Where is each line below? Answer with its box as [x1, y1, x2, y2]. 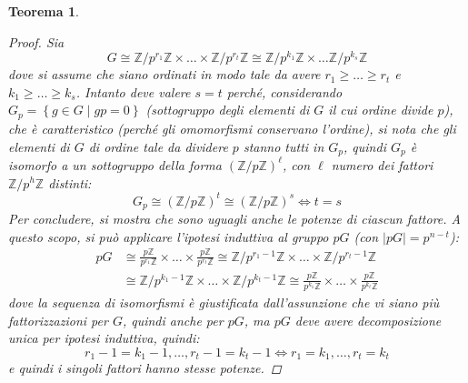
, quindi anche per [122, 310, 224, 329]
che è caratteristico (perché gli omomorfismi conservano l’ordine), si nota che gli [8, 118, 456, 137]
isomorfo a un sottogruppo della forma [8, 155, 222, 174]
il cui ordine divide [328, 100, 433, 119]
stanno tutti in [243, 136, 324, 156]
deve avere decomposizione [294, 310, 442, 329]
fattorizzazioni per [8, 310, 108, 329]
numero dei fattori [331, 155, 433, 174]
